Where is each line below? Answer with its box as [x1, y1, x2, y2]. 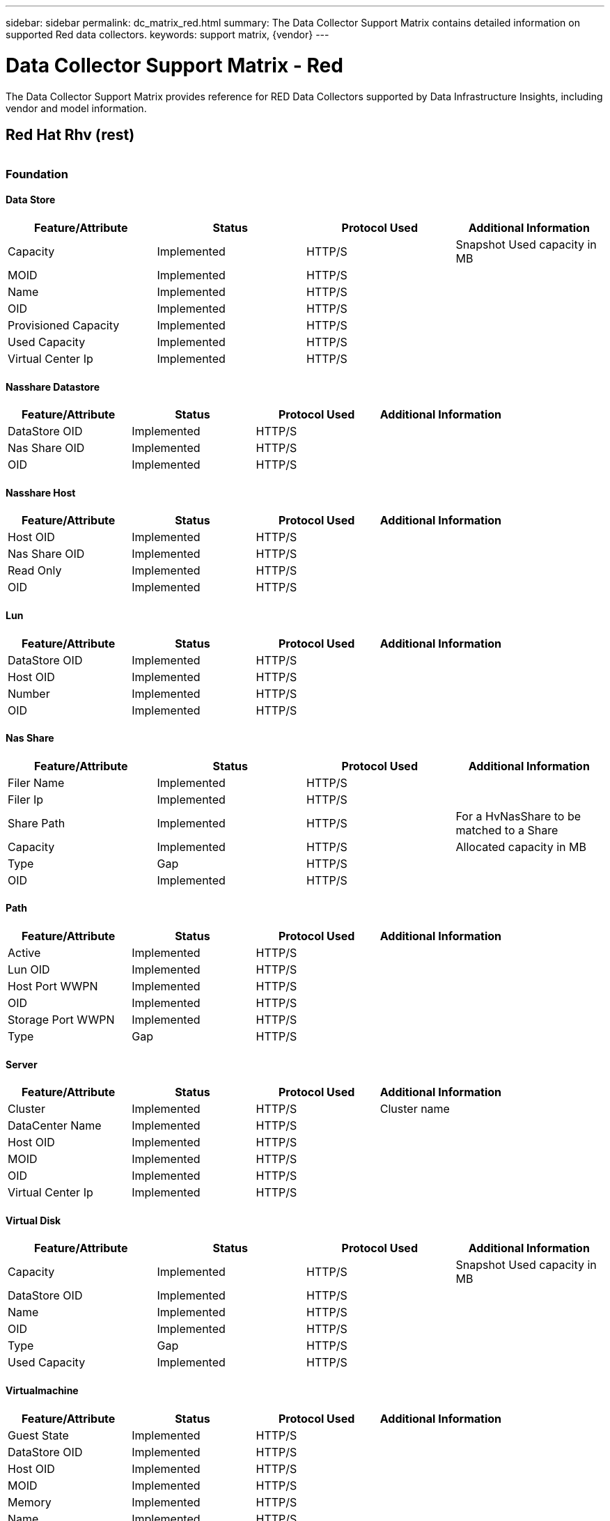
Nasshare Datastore [6, 380, 100, 393]
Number [8, 686, 50, 701]
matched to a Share [455, 822, 558, 837]
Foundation [6, 166, 68, 181]
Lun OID [8, 962, 50, 977]
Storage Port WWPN [8, 1013, 115, 1027]
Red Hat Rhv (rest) [6, 125, 135, 143]
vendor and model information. [6, 102, 147, 114]
